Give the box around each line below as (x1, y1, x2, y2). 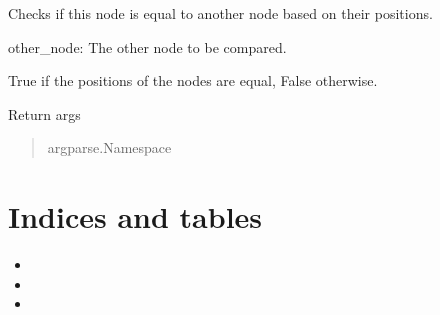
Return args (8, 103, 81, 124)
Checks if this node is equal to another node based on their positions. (8, 3, 433, 23)
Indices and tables (8, 196, 263, 237)
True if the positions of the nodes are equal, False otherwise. (8, 70, 378, 91)
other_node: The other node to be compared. (8, 36, 287, 57)
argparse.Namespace (47, 137, 172, 158)
